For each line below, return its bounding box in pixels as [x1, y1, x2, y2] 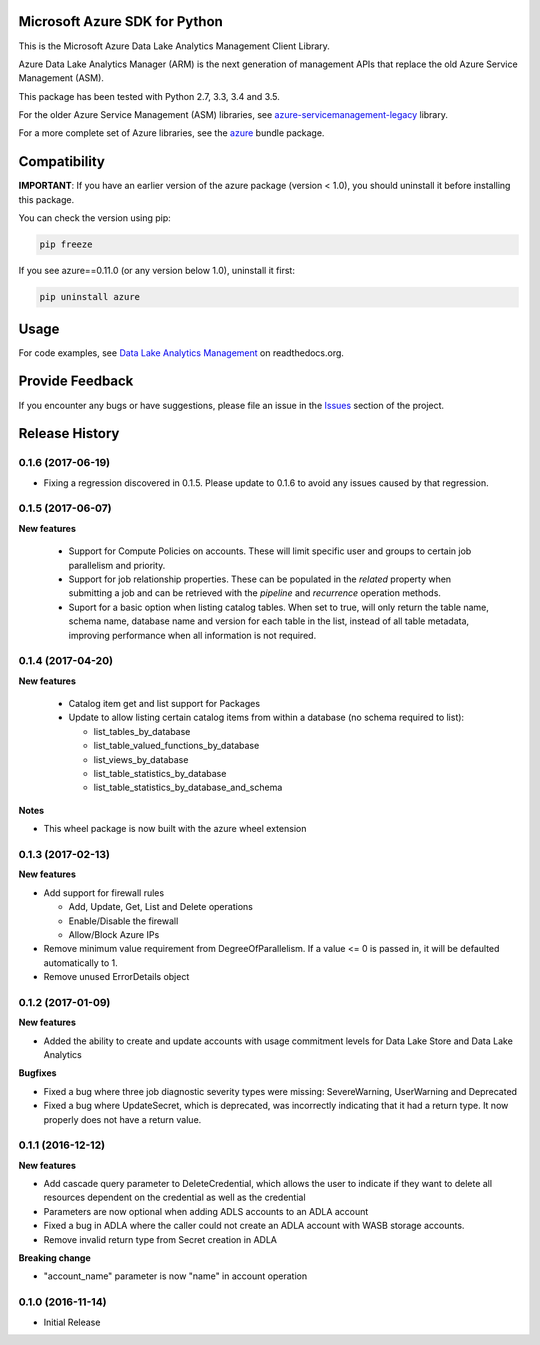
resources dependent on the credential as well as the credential [43, 1191, 306, 1204]
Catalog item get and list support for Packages [68, 698, 260, 710]
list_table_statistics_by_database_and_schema [93, 781, 283, 794]
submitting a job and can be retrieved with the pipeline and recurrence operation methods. [68, 587, 442, 599]
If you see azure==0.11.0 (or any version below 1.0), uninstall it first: [18, 265, 295, 277]
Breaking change [18, 1252, 92, 1264]
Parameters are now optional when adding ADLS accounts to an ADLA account [43, 1205, 369, 1217]
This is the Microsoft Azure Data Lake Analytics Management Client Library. [18, 40, 330, 52]
